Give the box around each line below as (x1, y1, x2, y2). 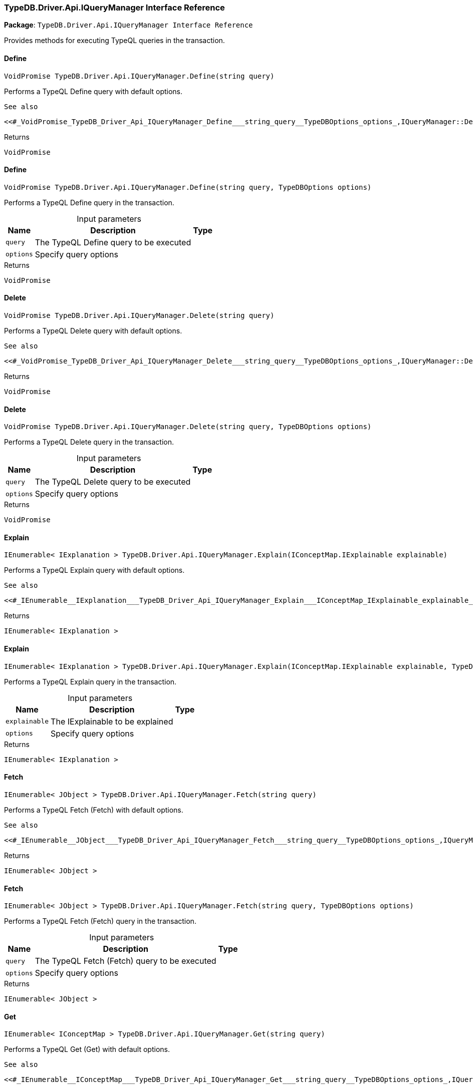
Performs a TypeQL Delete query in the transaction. (4, 438, 174, 447)
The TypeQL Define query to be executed (35, 237, 191, 247)
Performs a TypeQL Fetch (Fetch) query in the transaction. (4, 917, 196, 926)
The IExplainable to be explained (51, 716, 173, 727)
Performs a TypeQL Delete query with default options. (4, 326, 182, 335)
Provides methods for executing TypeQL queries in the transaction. (4, 36, 225, 45)
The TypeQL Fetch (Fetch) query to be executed (35, 956, 216, 966)
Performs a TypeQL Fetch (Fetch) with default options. (4, 805, 183, 814)
